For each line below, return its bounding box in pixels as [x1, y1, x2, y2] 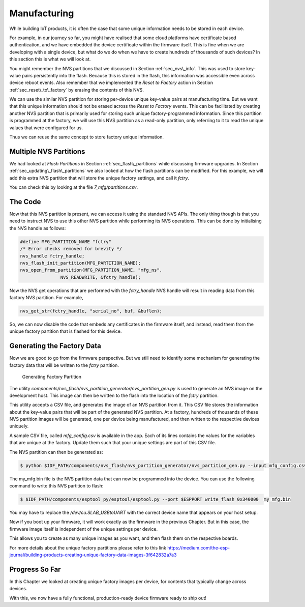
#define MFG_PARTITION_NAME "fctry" [20, 239, 112, 244]
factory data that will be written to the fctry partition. [9, 362, 119, 368]
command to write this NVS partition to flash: [9, 483, 104, 489]
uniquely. [9, 423, 29, 429]
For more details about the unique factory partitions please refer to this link [9, 544, 166, 551]
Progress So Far [9, 565, 61, 573]
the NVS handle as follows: [9, 225, 66, 231]
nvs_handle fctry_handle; [20, 253, 85, 259]
